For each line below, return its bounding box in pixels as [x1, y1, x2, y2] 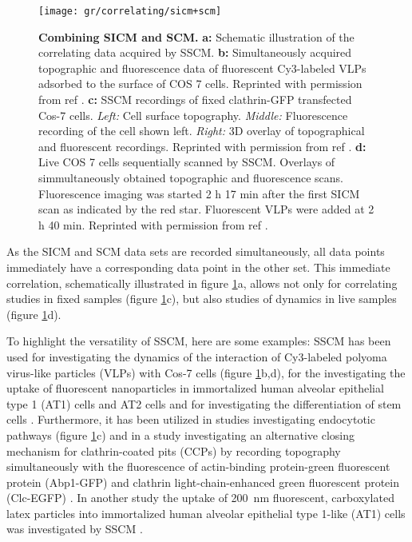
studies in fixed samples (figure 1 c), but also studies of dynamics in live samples [6, 290, 397, 307]
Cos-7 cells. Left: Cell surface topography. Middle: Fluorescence [38, 106, 348, 123]
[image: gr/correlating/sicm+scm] [38, 6, 222, 17]
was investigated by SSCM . [6, 520, 143, 537]
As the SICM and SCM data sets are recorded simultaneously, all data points [6, 243, 385, 260]
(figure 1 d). [6, 305, 61, 322]
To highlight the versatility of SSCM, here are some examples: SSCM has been [6, 333, 391, 349]
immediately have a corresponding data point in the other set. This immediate [6, 258, 390, 275]
